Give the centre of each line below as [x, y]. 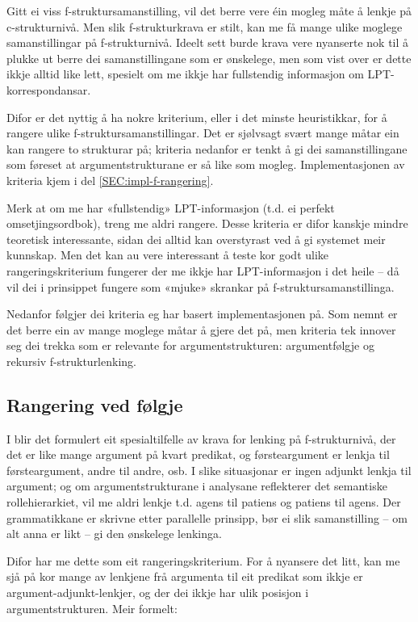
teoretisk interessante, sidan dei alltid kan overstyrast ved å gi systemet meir [196, 239]
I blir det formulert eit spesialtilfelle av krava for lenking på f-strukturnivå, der [201, 438]
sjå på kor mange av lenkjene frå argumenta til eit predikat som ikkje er [185, 576]
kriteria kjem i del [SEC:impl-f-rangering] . [110, 180]
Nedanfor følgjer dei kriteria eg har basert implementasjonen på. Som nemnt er [202, 314]
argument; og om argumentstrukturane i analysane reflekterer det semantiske [197, 486]
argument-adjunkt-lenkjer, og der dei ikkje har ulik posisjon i [158, 593]
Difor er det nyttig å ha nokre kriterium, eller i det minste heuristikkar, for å [197, 117]
